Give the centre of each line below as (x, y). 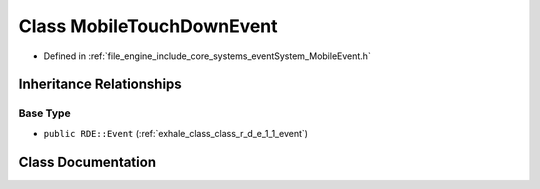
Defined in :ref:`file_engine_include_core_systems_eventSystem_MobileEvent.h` (207, 56)
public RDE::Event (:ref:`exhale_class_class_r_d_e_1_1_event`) (176, 133)
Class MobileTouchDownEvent (148, 26)
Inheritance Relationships (100, 84)
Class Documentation (87, 161)
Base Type (44, 113)
